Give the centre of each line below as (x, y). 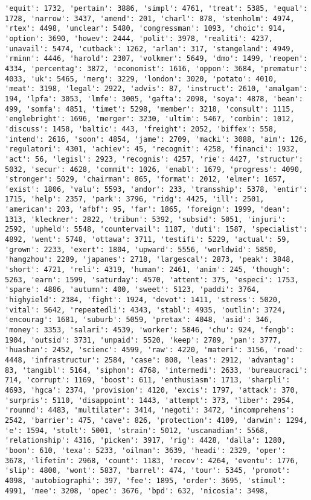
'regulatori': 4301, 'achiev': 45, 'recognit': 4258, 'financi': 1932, (152, 149)
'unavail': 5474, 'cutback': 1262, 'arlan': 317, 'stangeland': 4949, (150, 49)
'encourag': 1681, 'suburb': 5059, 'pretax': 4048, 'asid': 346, (139, 320)
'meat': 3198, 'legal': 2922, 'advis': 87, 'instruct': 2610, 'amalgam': (156, 89)
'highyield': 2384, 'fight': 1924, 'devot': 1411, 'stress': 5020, (143, 300)
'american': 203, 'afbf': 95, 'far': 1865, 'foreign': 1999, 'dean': (148, 210)
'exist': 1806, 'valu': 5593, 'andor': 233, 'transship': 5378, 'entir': (156, 189)
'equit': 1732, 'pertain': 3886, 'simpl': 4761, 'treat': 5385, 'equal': (156, 8)
